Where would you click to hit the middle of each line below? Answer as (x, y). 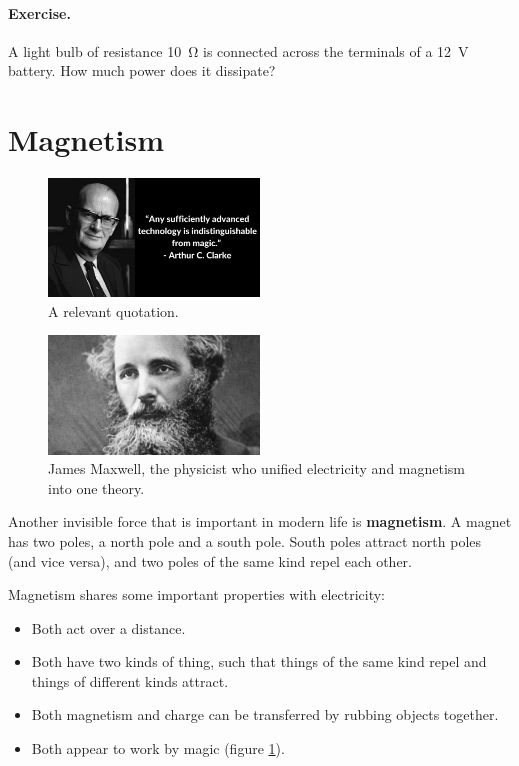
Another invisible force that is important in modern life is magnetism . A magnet (260, 521)
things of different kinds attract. (130, 680)
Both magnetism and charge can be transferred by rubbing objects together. (265, 714)
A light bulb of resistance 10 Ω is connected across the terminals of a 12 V (238, 50)
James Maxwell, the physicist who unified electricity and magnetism (257, 468)
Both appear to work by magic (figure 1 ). (158, 748)
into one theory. (96, 487)
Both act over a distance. (108, 627)
